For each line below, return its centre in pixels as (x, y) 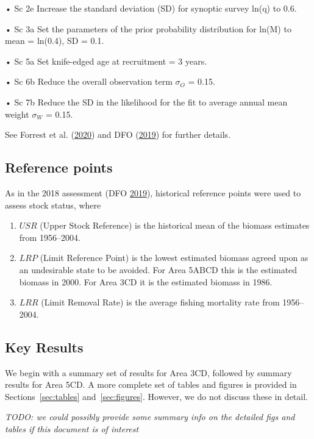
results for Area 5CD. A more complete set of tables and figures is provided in (151, 384)
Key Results (44, 347)
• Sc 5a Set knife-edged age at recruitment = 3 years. (106, 61)
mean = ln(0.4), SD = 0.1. (55, 41)
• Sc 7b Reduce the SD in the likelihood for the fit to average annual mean (146, 102)
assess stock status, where (53, 205)
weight (17, 114)
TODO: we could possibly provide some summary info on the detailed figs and (150, 417)
